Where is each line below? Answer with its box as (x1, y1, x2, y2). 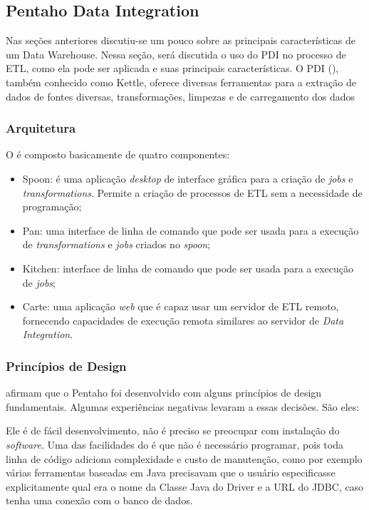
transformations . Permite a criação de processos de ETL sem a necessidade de (22, 185, 363, 200)
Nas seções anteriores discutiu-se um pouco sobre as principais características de (6, 33, 356, 48)
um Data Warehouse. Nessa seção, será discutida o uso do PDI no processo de (6, 46, 346, 61)
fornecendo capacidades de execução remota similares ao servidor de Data (22, 312, 344, 327)
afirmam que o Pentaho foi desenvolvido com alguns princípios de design (6, 385, 322, 400)
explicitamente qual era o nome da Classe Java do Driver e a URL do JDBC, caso (6, 479, 364, 494)
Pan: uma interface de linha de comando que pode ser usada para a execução (22, 223, 359, 238)
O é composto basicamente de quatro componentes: (6, 147, 230, 162)
